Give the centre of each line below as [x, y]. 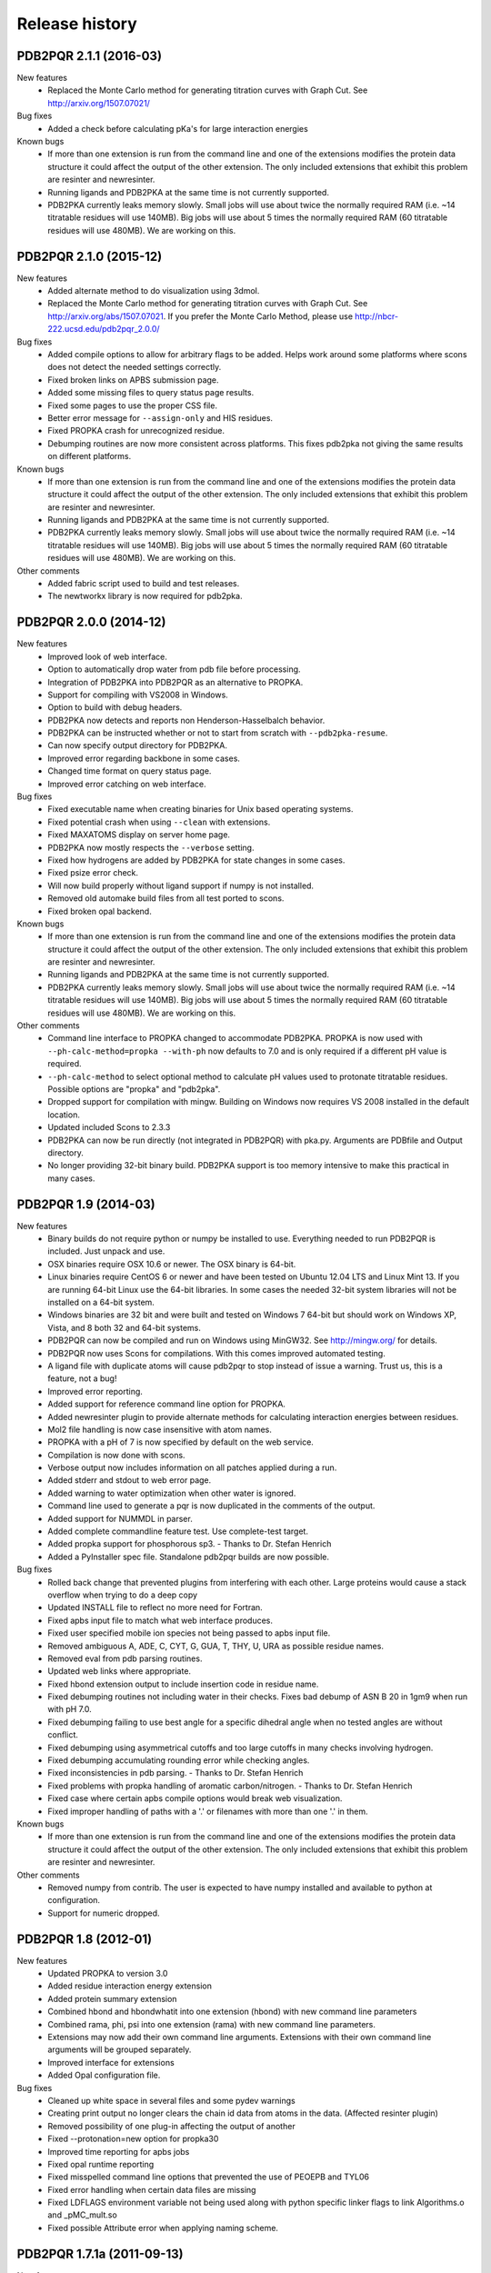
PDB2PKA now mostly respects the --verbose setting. [151, 847]
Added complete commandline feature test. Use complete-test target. [178, 1531]
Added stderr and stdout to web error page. [130, 1480]
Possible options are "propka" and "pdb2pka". [134, 1089]
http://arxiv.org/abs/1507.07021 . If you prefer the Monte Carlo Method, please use [200, 316]
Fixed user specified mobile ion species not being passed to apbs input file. [189, 1633]
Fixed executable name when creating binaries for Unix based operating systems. [200, 809]
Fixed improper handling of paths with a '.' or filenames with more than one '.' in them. [208, 1811]
